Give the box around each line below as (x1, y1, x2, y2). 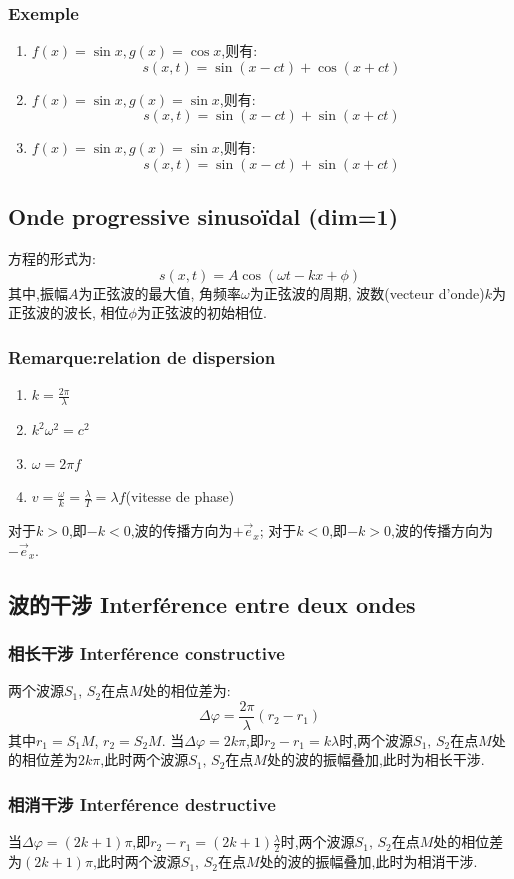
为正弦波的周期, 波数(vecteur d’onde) (249, 282, 485, 303)
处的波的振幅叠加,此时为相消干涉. (259, 851, 478, 872)
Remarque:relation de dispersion (8, 344, 276, 369)
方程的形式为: (8, 248, 96, 269)
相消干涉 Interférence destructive (8, 792, 276, 816)
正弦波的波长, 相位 (8, 302, 129, 323)
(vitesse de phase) (125, 486, 235, 507)
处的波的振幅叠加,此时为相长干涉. (266, 749, 485, 770)
